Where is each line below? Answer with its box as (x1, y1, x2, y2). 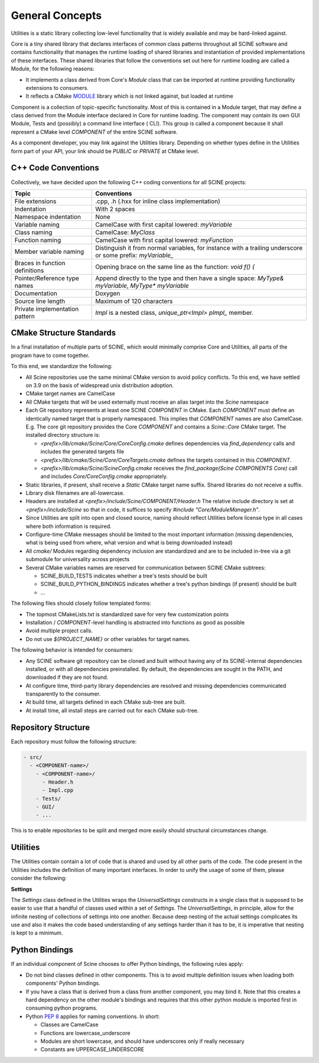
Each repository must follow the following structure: (11, 737, 137, 745)
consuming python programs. (25, 1004, 98, 1012)
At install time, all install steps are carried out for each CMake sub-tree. (25, 707, 199, 714)
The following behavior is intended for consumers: (11, 646, 134, 653)
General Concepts (11, 9, 102, 22)
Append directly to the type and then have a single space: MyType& (95, 274, 284, 282)
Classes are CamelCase (40, 1021, 99, 1028)
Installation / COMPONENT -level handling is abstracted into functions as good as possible (25, 619, 245, 626)
